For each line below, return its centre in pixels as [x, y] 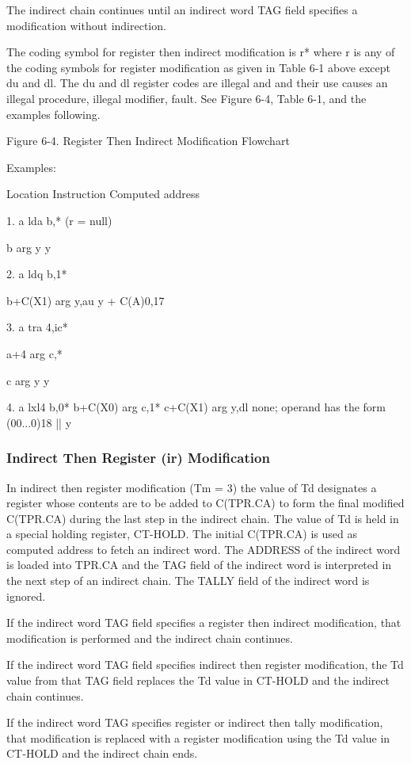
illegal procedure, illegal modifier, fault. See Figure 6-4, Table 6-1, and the [186, 98]
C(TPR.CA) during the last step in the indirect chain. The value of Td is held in [203, 518]
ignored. [26, 596]
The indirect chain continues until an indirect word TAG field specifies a [182, 10]
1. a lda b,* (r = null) [59, 220]
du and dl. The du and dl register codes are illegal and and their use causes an [197, 83]
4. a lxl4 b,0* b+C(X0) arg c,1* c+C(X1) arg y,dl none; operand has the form [196, 407]
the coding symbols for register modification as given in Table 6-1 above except [198, 67]
